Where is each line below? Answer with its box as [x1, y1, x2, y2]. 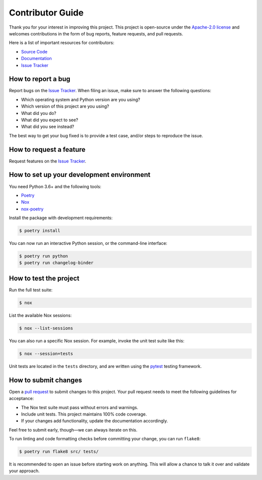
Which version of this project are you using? [21, 103, 109, 109]
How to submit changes [9, 376, 82, 384]
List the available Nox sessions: [9, 312, 72, 318]
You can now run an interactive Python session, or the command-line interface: [9, 240, 167, 246]
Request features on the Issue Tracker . [9, 158, 87, 164]
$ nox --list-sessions [19, 325, 73, 331]
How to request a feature [9, 145, 86, 154]
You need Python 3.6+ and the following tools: [9, 183, 101, 189]
